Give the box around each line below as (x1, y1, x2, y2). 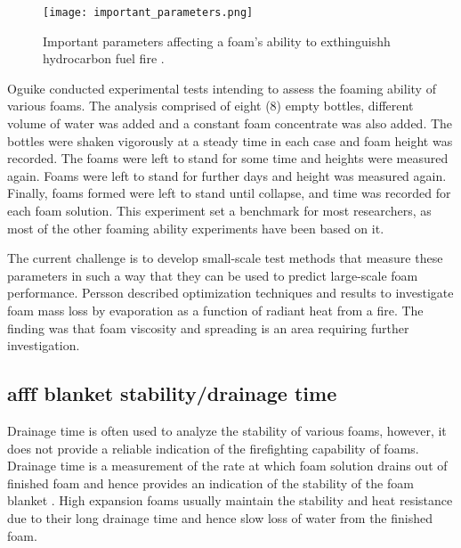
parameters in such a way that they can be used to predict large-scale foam (7, 266, 418, 284)
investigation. (7, 336, 80, 355)
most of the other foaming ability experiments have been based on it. (7, 218, 384, 237)
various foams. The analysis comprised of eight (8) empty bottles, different (7, 96, 414, 115)
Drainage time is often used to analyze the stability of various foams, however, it (7, 421, 447, 439)
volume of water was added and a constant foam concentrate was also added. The (7, 114, 453, 133)
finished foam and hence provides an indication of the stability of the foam (7, 473, 414, 492)
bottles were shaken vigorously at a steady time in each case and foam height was (7, 131, 453, 150)
